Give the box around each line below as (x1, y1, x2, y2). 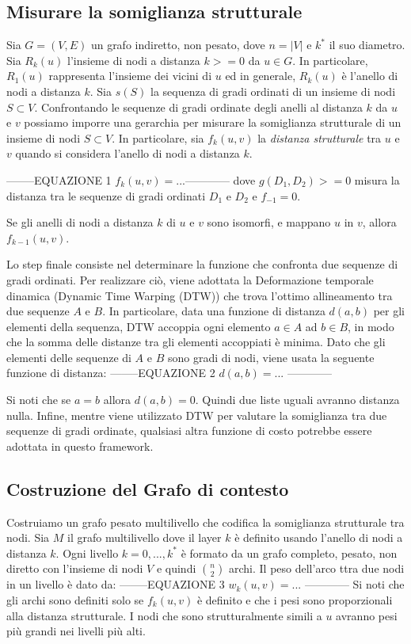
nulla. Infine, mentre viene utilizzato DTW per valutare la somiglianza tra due (6, 406, 387, 423)
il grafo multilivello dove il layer (67, 529, 222, 546)
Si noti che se (6, 391, 71, 408)
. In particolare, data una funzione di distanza (102, 303, 325, 319)
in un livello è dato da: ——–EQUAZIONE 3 (6, 576, 225, 593)
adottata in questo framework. (6, 437, 154, 454)
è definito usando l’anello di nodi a (234, 529, 403, 546)
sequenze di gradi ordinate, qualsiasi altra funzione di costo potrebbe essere (6, 422, 372, 439)
